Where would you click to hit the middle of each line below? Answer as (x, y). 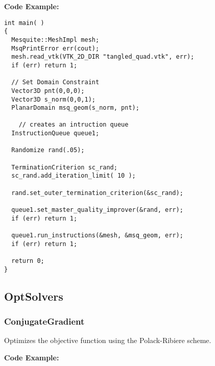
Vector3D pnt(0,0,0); (48, 91)
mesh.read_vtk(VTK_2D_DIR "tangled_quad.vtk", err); (103, 57)
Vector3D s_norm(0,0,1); (53, 99)
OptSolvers (34, 296)
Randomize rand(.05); (48, 150)
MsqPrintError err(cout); (55, 48)
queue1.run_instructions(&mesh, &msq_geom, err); (97, 235)
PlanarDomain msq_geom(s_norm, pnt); (75, 108)
